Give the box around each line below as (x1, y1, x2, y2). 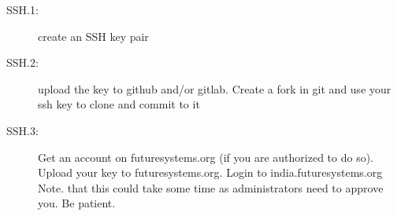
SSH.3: (6, 122, 39, 138)
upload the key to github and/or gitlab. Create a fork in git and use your (38, 80, 391, 97)
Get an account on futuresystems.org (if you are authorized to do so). (38, 148, 374, 165)
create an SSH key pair (38, 27, 149, 44)
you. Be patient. (38, 195, 116, 211)
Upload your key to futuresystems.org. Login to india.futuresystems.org (38, 164, 383, 181)
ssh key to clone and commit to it (38, 96, 200, 112)
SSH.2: (6, 54, 39, 71)
